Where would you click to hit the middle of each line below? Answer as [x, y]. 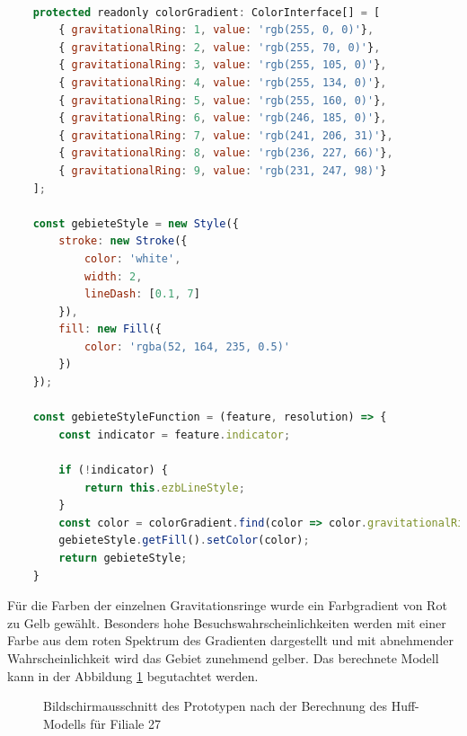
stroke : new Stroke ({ [123, 241]
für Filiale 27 [125, 723]
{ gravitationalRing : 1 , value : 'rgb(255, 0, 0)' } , [216, 30]
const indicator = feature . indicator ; [175, 435]
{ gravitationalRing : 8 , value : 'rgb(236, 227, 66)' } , [226, 153]
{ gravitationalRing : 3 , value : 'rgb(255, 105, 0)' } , [223, 65]
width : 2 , [113, 276]
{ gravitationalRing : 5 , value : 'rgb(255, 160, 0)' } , [223, 100]
